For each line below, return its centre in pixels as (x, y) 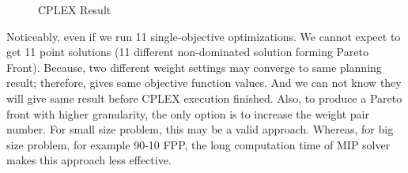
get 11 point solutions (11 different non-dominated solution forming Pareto (187, 52)
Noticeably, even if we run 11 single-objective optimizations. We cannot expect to (204, 36)
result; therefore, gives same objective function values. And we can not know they (204, 83)
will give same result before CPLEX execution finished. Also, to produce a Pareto (204, 98)
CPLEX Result (75, 9)
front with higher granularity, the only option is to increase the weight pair (188, 113)
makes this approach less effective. (89, 160)
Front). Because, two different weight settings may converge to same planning (194, 67)
